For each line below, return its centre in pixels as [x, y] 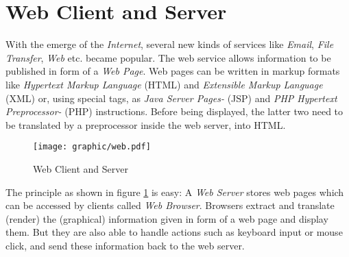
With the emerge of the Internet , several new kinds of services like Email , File [170, 44]
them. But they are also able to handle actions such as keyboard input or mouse [174, 232]
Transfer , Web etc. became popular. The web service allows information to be [168, 57]
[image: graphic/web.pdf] [92, 147]
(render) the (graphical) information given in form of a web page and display [167, 218]
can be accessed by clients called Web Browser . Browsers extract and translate [170, 205]
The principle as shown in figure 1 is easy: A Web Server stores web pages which [175, 192]
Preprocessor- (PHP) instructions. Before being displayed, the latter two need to [174, 111]
